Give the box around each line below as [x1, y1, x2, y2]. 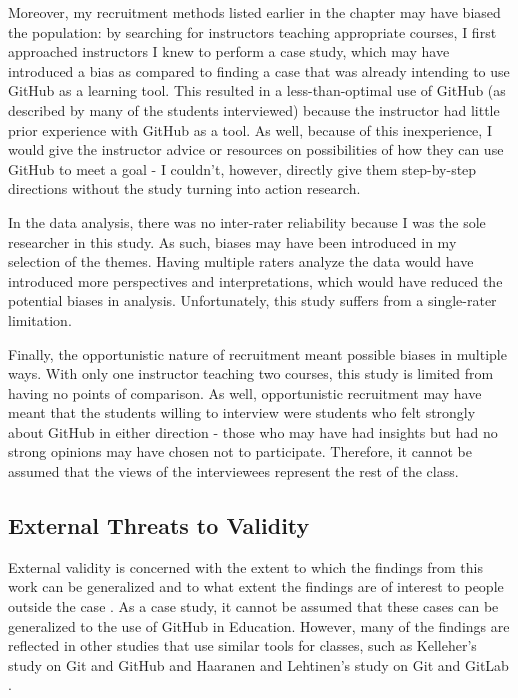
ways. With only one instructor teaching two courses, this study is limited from [8, 363, 494, 384]
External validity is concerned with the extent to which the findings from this [8, 556, 484, 577]
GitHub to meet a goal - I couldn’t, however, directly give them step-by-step [8, 158, 477, 179]
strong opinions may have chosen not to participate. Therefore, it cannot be [8, 441, 472, 462]
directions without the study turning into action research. [8, 178, 361, 199]
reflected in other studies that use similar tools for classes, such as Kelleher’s [8, 635, 477, 656]
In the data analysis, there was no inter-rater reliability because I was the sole [8, 211, 486, 232]
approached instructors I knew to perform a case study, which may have [8, 41, 450, 62]
